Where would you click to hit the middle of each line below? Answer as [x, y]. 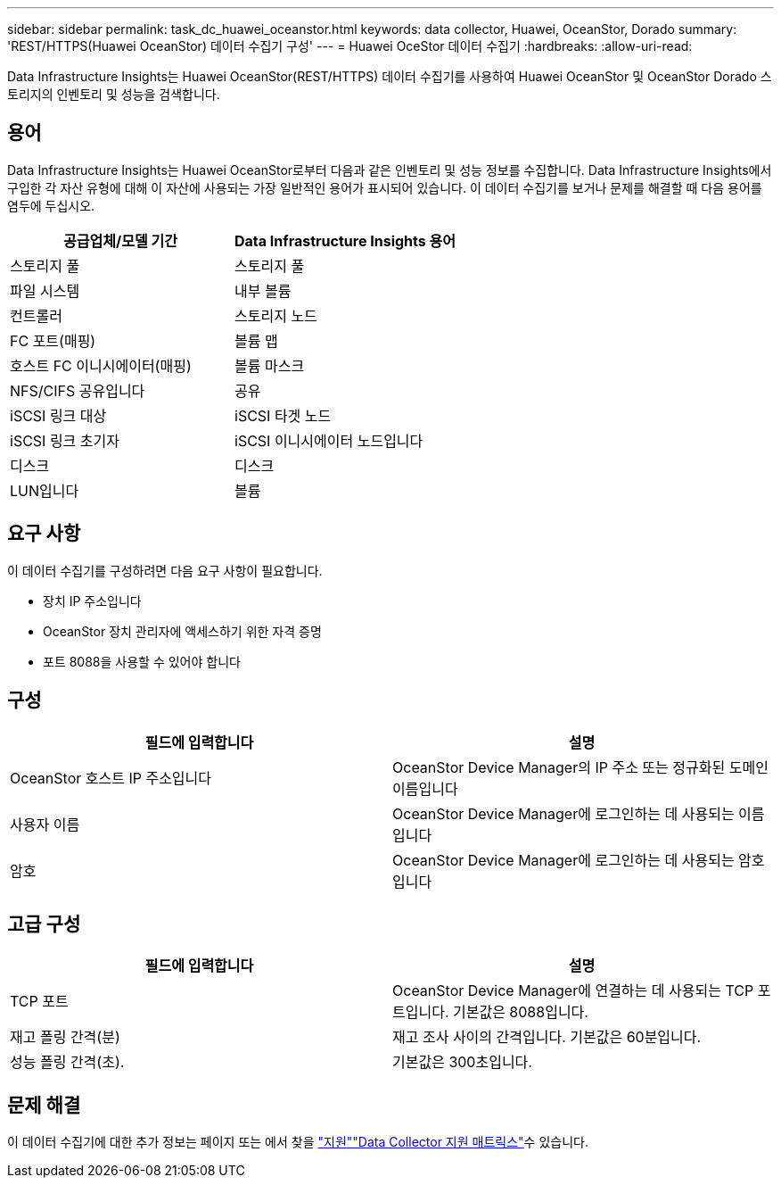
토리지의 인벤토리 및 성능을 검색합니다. [114, 94]
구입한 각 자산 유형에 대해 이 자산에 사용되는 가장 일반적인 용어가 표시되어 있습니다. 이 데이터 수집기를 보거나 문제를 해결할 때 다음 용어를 [385, 187]
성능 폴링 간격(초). [67, 1062]
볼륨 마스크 [270, 365]
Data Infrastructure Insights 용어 [345, 240]
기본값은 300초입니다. [462, 1062]
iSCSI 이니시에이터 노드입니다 [329, 440]
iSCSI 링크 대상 [58, 415]
